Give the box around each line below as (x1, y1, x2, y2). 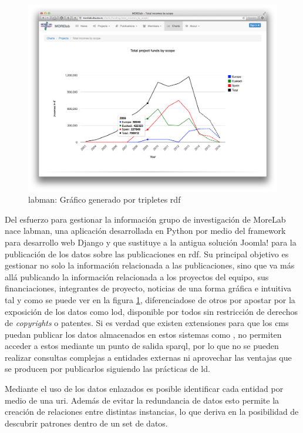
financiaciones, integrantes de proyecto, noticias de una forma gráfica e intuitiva (5, 282, 292, 294)
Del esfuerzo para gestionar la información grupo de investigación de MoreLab (5, 213, 286, 225)
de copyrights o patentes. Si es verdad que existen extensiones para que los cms (5, 317, 289, 329)
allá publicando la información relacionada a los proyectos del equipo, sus (5, 270, 269, 283)
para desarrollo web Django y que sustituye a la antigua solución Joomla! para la (5, 236, 297, 248)
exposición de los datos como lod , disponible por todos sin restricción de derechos (5, 305, 298, 317)
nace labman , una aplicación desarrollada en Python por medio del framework (5, 224, 286, 237)
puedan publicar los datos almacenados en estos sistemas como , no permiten (5, 328, 282, 340)
